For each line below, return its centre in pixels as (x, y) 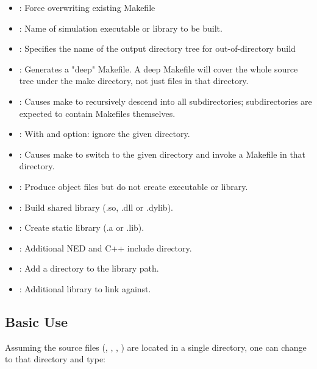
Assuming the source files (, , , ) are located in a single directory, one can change (156, 347)
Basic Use (37, 321)
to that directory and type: (55, 359)
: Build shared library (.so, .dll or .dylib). (96, 207)
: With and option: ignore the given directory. (105, 134)
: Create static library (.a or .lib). (82, 227)
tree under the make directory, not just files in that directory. (134, 81)
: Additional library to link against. (85, 288)
